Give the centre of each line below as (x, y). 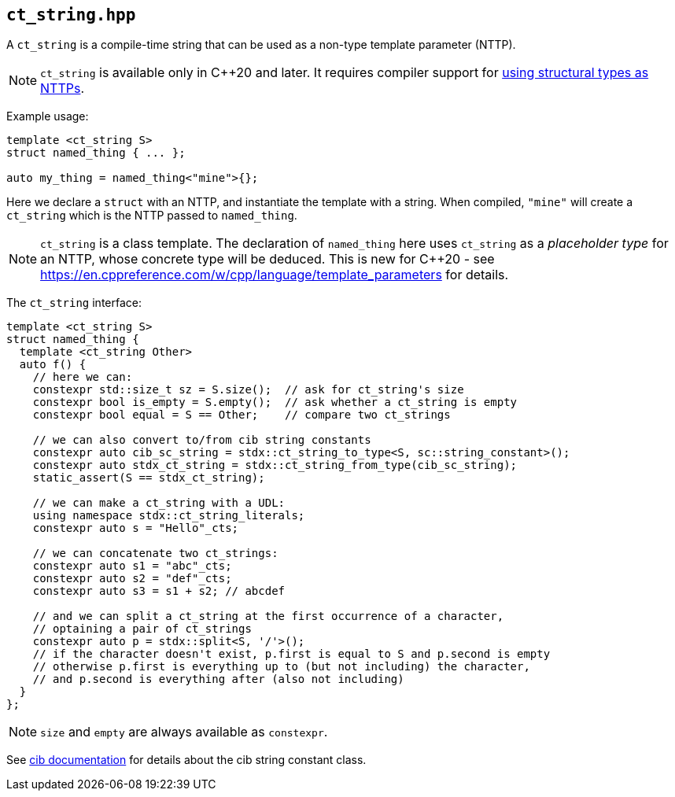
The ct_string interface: (74, 303)
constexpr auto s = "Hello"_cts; (136, 528)
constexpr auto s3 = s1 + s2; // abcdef (159, 591)
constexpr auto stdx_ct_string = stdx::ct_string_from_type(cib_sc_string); (275, 465)
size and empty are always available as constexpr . (184, 732)
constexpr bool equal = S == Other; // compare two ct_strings (242, 415)
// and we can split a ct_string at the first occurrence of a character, (268, 616)
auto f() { (53, 365)
